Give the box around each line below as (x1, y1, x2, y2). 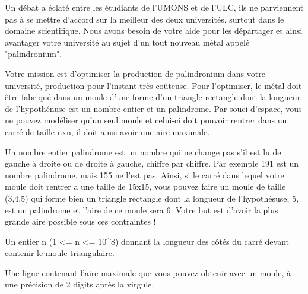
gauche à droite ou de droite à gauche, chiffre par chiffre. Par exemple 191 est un (5, 157, 299, 170)
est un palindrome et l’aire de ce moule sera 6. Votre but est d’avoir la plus (5, 203, 278, 216)
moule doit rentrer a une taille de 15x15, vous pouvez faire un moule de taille (5, 180, 286, 193)
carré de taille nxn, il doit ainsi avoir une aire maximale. (5, 125, 210, 138)
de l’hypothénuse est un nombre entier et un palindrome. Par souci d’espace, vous (5, 102, 302, 114)
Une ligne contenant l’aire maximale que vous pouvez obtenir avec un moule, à (5, 266, 291, 279)
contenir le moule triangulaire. (5, 247, 115, 259)
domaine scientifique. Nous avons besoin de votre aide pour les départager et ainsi (5, 24, 303, 37)
